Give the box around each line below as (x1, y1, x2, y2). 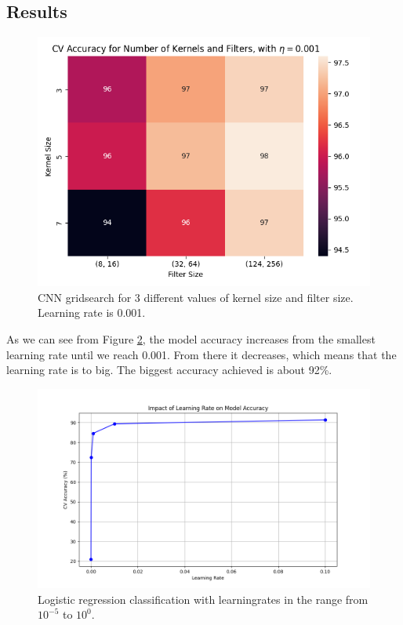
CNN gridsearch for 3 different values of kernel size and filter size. (38, 289, 354, 305)
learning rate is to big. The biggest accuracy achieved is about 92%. (6, 362, 332, 378)
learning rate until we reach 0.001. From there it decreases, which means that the (6, 346, 397, 362)
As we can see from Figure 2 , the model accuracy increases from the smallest (6, 330, 376, 347)
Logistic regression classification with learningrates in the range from (38, 590, 369, 607)
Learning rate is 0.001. (38, 304, 146, 321)
